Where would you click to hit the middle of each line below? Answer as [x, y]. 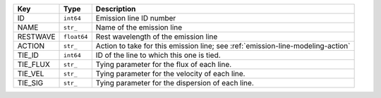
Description [116, 9]
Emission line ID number [136, 18]
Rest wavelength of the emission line [157, 37]
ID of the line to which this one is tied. [158, 55]
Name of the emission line [139, 27]
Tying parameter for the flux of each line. [164, 65]
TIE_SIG [30, 83]
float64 [76, 36]
